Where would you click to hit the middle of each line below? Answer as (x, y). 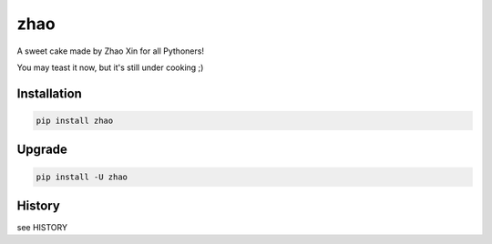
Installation (49, 93)
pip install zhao (75, 120)
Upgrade (42, 150)
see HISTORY (42, 228)
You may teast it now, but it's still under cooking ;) (110, 67)
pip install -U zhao (82, 177)
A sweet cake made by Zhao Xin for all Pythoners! (111, 51)
